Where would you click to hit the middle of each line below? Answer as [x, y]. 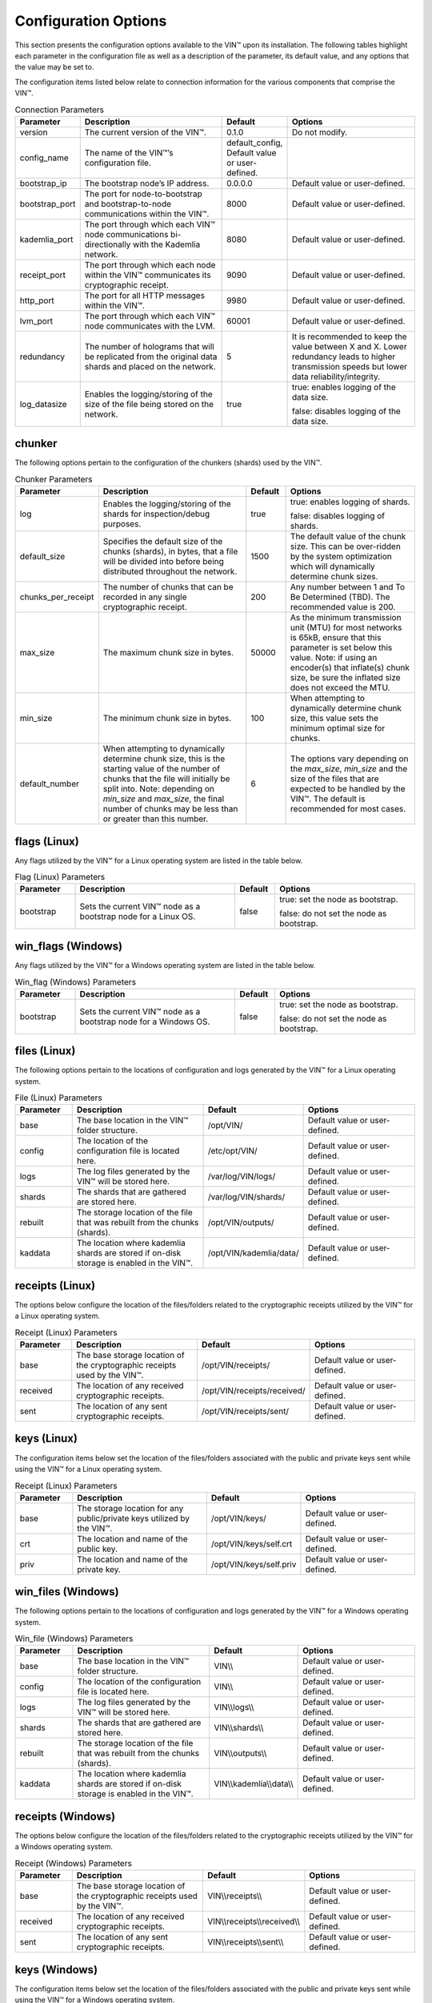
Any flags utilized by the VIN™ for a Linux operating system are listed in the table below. [159, 860]
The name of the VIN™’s [129, 152]
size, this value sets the [334, 719]
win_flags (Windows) [69, 946]
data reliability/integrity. [336, 377]
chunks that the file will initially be [166, 779]
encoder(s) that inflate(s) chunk [350, 667]
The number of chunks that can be [168, 587]
